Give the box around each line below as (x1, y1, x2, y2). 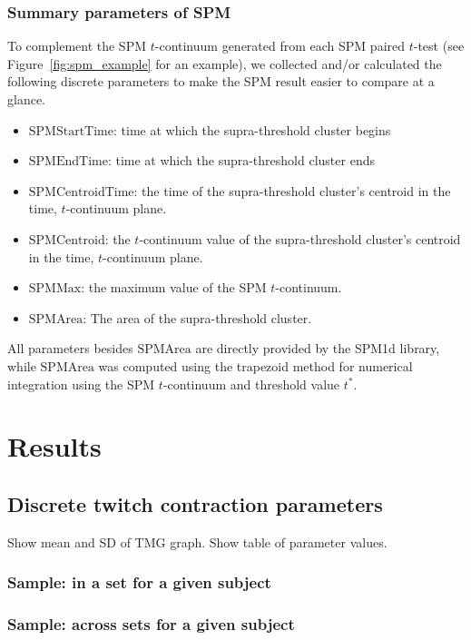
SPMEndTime (28, 155, 108, 169)
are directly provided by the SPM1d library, (195, 339, 440, 358)
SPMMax (28, 282, 82, 296)
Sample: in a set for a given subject (7, 571, 271, 594)
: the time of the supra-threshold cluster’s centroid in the (133, 181, 451, 200)
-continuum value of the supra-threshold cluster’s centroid (139, 229, 461, 248)
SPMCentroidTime (28, 185, 134, 199)
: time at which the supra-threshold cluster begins (113, 120, 391, 139)
